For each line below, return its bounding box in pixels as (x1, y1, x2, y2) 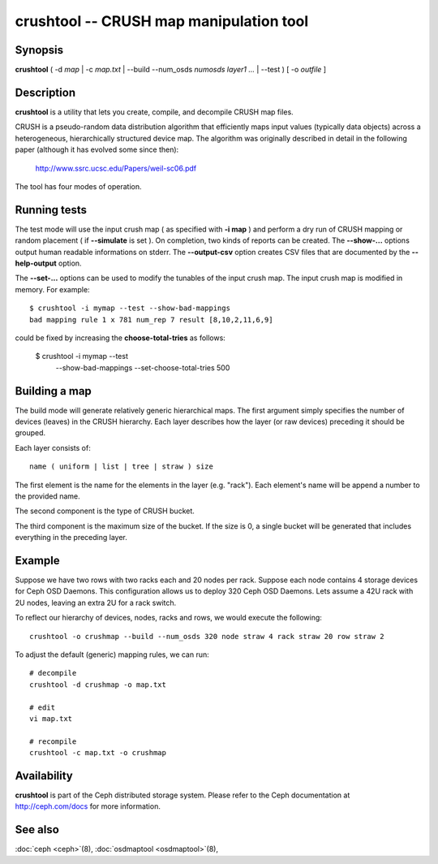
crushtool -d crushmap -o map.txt (29, 680, 166, 689)
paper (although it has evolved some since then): (15, 145, 179, 154)
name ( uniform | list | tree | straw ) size (29, 462, 214, 471)
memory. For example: (15, 284, 90, 294)
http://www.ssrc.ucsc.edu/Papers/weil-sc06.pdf (35, 163, 197, 173)
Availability (15, 768, 73, 783)
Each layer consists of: (15, 443, 91, 452)
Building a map (15, 384, 92, 398)
